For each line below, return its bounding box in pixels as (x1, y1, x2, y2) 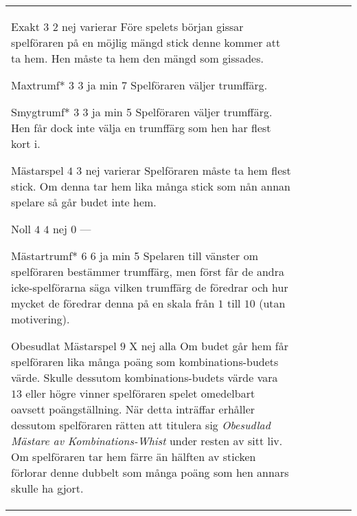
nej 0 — (52, 221, 91, 237)
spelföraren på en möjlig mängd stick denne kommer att (11, 34, 281, 50)
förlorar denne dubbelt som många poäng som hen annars (11, 464, 289, 480)
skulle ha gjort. (11, 480, 84, 496)
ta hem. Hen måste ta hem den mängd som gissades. (11, 50, 264, 66)
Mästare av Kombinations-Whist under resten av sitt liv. (11, 433, 283, 449)
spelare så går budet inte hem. (11, 194, 157, 210)
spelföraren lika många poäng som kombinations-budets (11, 354, 279, 369)
